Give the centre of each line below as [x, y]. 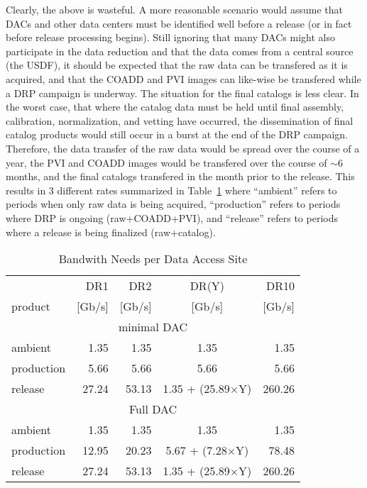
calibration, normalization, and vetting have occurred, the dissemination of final [180, 120]
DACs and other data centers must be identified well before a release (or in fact [179, 23]
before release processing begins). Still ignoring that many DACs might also [170, 37]
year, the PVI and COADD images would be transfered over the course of [166, 162]
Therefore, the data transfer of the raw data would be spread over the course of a [183, 148]
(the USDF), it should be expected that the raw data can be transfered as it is [177, 65]
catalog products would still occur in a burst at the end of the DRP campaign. [177, 134]
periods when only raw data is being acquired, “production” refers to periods [173, 204]
